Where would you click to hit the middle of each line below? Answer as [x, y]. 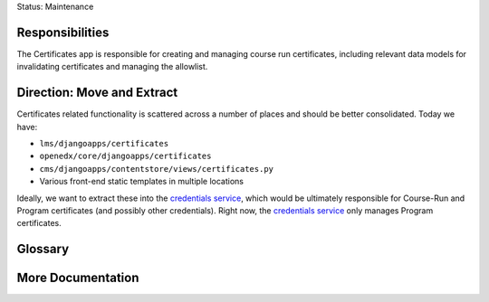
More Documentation [78, 278]
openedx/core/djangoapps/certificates [125, 156]
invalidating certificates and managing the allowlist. [112, 67]
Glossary [43, 249]
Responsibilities [63, 32]
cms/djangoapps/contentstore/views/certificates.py [157, 169]
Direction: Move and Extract [97, 93]
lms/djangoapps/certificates [104, 143]
